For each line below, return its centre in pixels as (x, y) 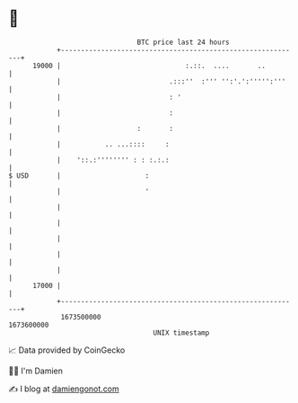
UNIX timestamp (181, 333)
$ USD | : (79, 175)
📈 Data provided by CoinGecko (67, 350)
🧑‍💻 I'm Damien (36, 371)
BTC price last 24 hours (183, 42)
